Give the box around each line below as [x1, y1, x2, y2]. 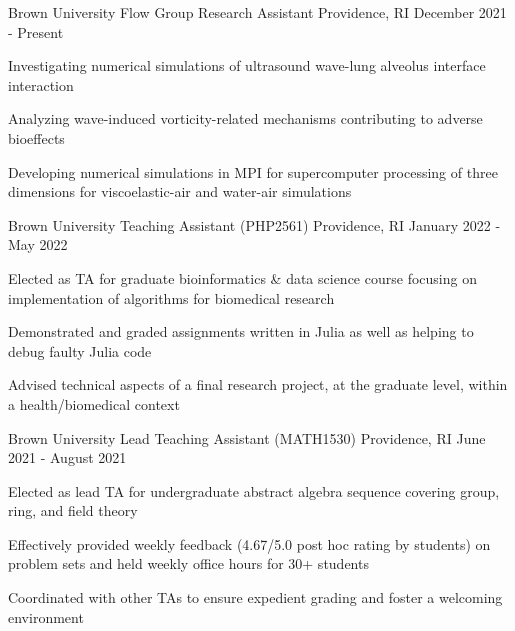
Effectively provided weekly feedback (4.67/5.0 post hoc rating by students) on [8, 533, 491, 554]
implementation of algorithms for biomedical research [8, 287, 335, 308]
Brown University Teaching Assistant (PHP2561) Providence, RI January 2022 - [8, 214, 501, 235]
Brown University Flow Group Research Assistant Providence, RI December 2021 [8, 2, 507, 22]
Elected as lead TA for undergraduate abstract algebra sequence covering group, [8, 480, 500, 501]
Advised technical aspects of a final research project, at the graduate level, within [8, 374, 508, 395]
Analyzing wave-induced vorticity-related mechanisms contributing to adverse [8, 108, 483, 129]
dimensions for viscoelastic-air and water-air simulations [8, 181, 352, 202]
